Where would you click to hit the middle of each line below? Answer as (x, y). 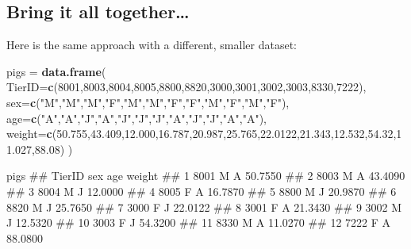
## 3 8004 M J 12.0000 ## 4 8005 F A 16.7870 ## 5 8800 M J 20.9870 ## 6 (202, 191)
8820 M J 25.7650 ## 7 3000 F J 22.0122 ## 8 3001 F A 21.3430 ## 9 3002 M (204, 207)
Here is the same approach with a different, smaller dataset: (152, 45)
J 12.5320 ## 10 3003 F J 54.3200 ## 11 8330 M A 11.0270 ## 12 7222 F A (199, 222)
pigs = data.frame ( (56, 71)
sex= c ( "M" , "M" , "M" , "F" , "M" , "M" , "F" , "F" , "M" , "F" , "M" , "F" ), (148, 102)
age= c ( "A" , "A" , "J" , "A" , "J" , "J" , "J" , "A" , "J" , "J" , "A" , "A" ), (136, 118)
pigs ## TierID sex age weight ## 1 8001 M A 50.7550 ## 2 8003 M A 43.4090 (206, 176)
